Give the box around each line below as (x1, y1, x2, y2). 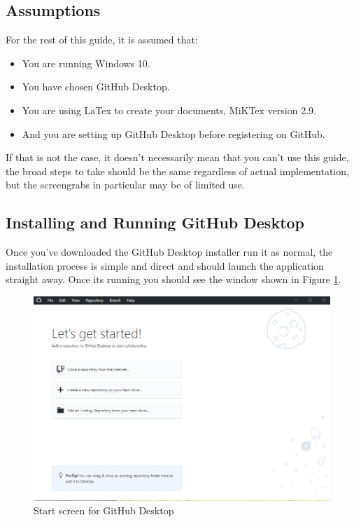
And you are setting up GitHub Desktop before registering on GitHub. (22, 126, 325, 141)
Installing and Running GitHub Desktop (6, 212, 305, 233)
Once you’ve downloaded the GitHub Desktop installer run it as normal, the (6, 245, 333, 259)
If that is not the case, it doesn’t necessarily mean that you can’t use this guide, (6, 150, 349, 165)
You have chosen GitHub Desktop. (22, 79, 170, 94)
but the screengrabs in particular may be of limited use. (6, 177, 245, 192)
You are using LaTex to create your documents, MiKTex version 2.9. (22, 102, 316, 117)
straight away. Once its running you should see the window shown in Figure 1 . (6, 272, 341, 287)
